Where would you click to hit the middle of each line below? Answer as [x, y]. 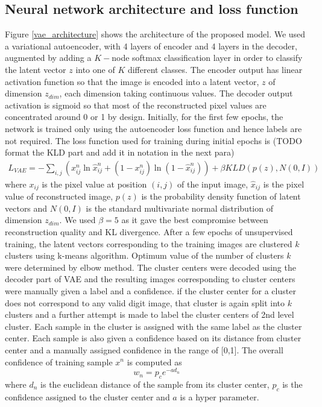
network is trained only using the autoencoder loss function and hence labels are [153, 128]
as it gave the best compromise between [195, 220]
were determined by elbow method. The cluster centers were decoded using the [150, 267]
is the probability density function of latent [221, 196]
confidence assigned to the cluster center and [87, 396]
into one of [95, 69]
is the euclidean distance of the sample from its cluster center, [155, 384]
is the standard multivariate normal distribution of [179, 208]
